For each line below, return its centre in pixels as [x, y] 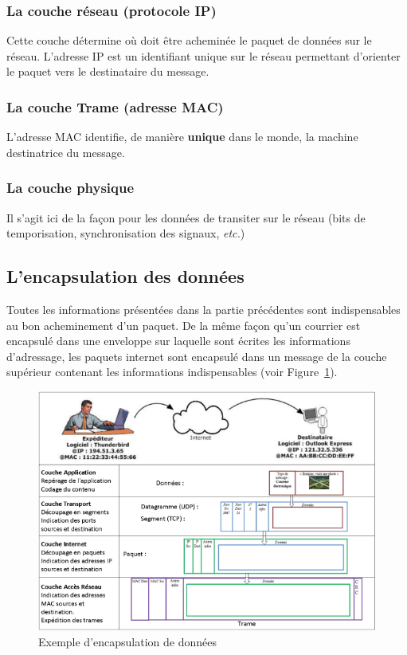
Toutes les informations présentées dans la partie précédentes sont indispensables [203, 310]
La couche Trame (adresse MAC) [115, 106]
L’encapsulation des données [125, 276]
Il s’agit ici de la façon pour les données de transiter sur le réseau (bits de [186, 217]
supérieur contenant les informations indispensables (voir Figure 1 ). [172, 372]
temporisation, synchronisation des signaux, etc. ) [126, 233]
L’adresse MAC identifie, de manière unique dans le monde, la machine [182, 137]
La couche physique [70, 188]
